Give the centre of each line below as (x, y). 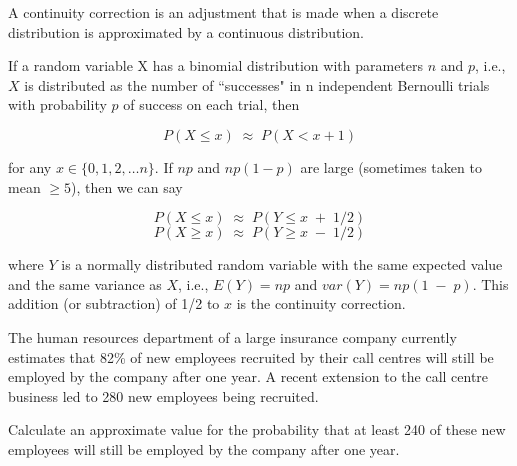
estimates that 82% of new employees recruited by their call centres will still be (251, 356)
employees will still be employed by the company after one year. (204, 448)
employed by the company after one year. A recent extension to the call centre (248, 376)
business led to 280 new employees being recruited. (163, 395)
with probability (57, 104)
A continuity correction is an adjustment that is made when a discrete (223, 12)
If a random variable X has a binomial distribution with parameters (216, 65)
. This (490, 283)
